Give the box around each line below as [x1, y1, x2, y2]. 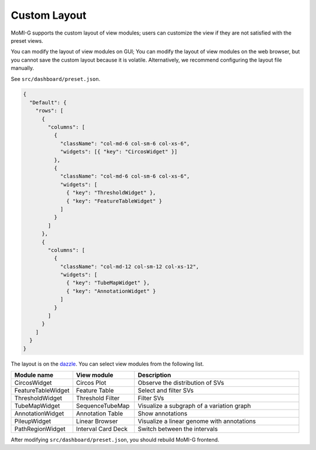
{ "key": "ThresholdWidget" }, [66, 189, 156, 196]
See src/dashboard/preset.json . [11, 75, 101, 82]
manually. [11, 64, 35, 71]
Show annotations [138, 409, 187, 417]
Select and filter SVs [138, 386, 194, 394]
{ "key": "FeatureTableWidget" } [66, 197, 162, 204]
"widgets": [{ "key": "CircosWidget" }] [60, 148, 178, 155]
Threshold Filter [76, 394, 120, 402]
